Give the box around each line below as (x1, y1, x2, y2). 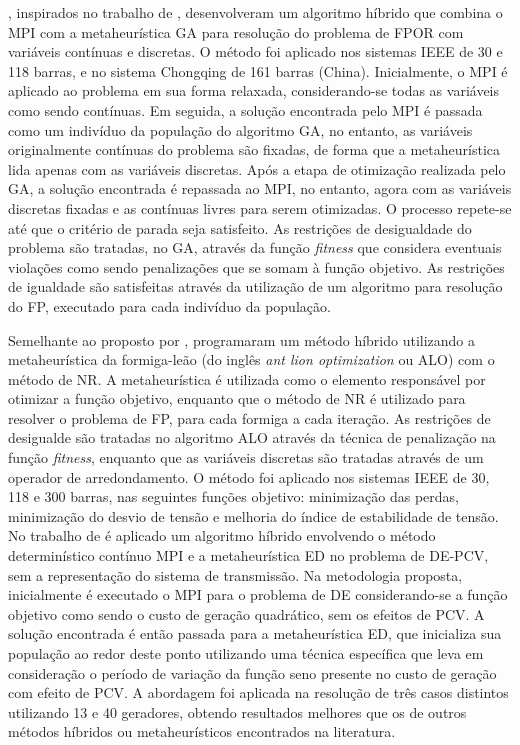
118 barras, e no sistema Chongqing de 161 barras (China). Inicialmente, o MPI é (8, 60, 508, 81)
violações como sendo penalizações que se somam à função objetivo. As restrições (8, 256, 505, 277)
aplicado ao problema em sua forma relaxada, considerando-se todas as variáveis (8, 80, 500, 101)
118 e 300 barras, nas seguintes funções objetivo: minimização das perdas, (8, 486, 459, 507)
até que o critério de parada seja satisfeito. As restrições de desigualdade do (8, 217, 472, 238)
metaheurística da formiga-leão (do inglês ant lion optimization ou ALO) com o (8, 349, 495, 370)
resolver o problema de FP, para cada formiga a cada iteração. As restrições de (8, 407, 491, 428)
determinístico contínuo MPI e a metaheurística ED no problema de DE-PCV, (8, 545, 489, 566)
